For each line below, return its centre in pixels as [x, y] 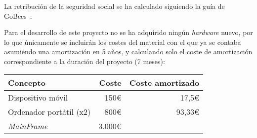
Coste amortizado [164, 82]
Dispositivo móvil [38, 97]
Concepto [27, 82]
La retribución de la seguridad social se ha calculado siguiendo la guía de [114, 6]
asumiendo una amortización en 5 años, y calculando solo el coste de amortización [128, 52]
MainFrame [28, 126]
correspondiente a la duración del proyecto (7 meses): [85, 61]
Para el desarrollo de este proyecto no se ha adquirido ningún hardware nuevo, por [128, 32]
